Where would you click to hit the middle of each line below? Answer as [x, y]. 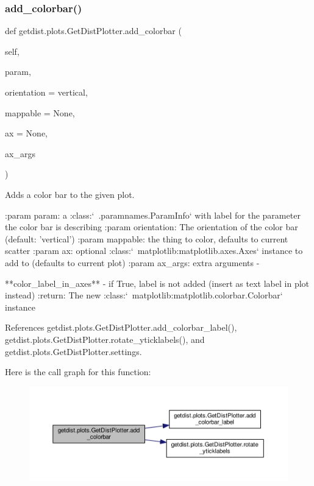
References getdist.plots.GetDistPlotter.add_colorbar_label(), [121, 327]
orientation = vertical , [46, 92]
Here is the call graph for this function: [78, 372]
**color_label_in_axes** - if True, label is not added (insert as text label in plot [157, 283]
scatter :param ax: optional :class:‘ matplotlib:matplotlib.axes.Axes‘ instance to [154, 251]
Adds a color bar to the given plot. [70, 194]
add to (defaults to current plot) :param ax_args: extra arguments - [132, 262]
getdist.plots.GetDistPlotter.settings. [73, 351]
